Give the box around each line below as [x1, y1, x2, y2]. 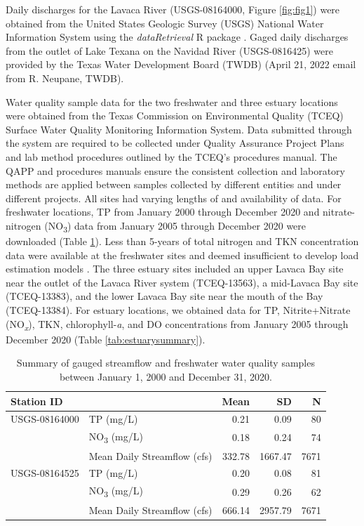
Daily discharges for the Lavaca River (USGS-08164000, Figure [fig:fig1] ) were [6, 2, 340, 16]
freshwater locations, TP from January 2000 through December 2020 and [6, 204, 320, 219]
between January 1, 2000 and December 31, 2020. [59, 369, 272, 383]
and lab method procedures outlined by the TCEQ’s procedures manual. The [6, 149, 337, 164]
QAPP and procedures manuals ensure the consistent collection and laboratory [6, 163, 345, 178]
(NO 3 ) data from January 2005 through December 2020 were [44, 218, 306, 235]
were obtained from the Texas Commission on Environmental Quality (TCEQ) [6, 108, 344, 123]
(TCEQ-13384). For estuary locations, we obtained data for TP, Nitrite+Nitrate [6, 303, 351, 317]
